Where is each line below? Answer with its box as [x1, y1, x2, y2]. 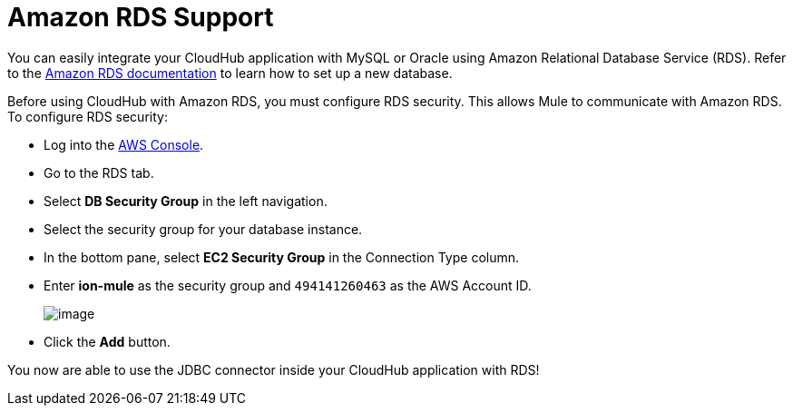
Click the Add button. [44, 333, 171, 349]
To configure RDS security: [7, 108, 168, 124]
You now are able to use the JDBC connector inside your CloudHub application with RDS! [7, 361, 540, 378]
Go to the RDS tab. [44, 164, 154, 181]
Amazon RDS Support [7, 2, 274, 33]
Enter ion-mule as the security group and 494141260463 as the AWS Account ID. [44, 277, 532, 293]
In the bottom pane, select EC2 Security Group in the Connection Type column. [44, 249, 520, 265]
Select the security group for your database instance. [44, 221, 363, 237]
